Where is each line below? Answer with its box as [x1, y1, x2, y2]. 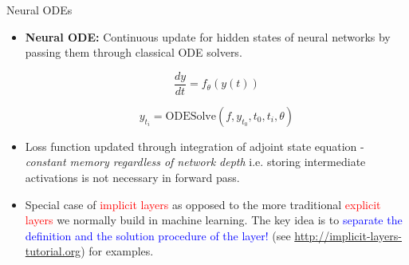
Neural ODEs [6, 2, 73, 18]
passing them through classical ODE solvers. [25, 44, 242, 61]
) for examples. [81, 243, 154, 259]
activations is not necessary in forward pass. [25, 169, 240, 186]
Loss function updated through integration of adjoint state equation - [25, 137, 364, 154]
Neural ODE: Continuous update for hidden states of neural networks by [25, 28, 391, 45]
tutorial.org [25, 243, 81, 259]
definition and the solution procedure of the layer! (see [25, 227, 291, 243]
